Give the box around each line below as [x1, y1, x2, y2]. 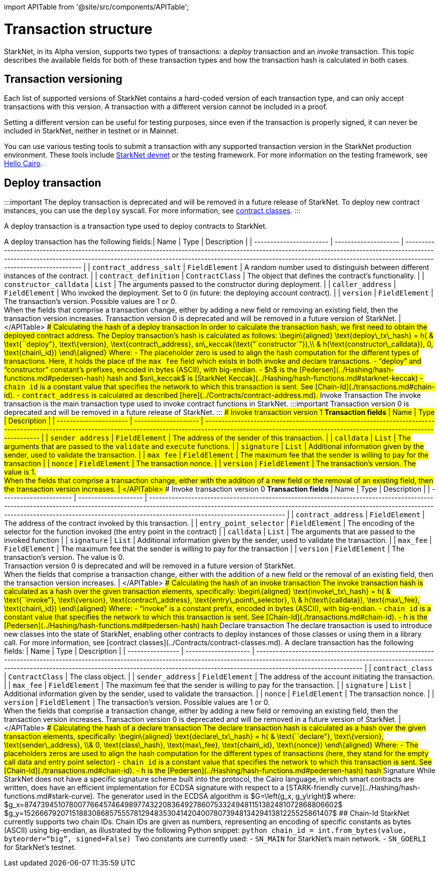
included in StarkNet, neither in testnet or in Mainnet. [4, 126, 179, 135]
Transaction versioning [4, 72, 122, 85]
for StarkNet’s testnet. [4, 843, 76, 852]
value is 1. [4, 468, 36, 477]
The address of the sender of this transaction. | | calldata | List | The [173, 433, 411, 443]
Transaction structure [4, 20, 153, 38]
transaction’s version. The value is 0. [4, 553, 125, 562]
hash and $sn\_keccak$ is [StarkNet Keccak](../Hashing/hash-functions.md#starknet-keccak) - [107, 374, 423, 383]
